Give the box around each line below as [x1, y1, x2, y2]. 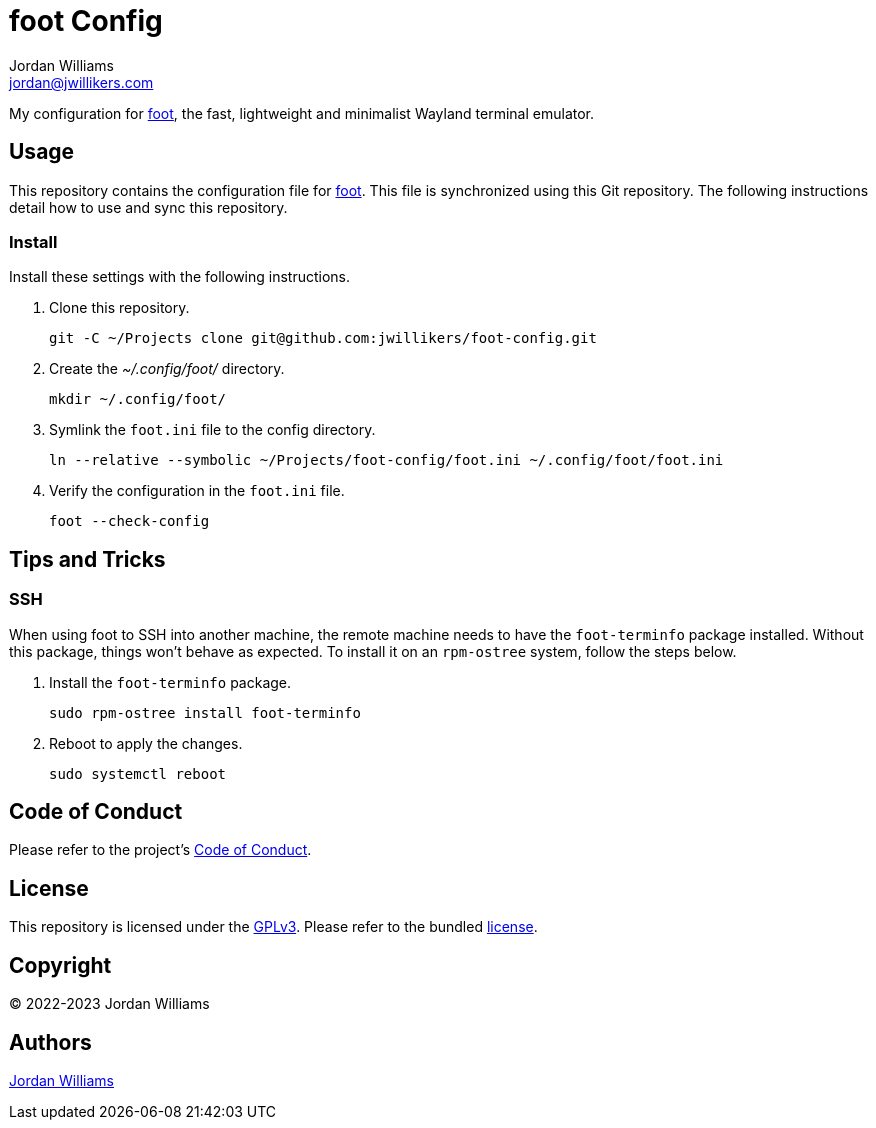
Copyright [9, 952, 112, 978]
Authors [9, 1029, 92, 1055]
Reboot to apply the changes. [49, 734, 243, 752]
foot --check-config [49, 513, 210, 530]
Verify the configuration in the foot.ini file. [49, 482, 345, 500]
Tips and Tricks [9, 546, 166, 572]
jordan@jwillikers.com [9, 73, 154, 91]
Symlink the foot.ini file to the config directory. [49, 421, 376, 439]
